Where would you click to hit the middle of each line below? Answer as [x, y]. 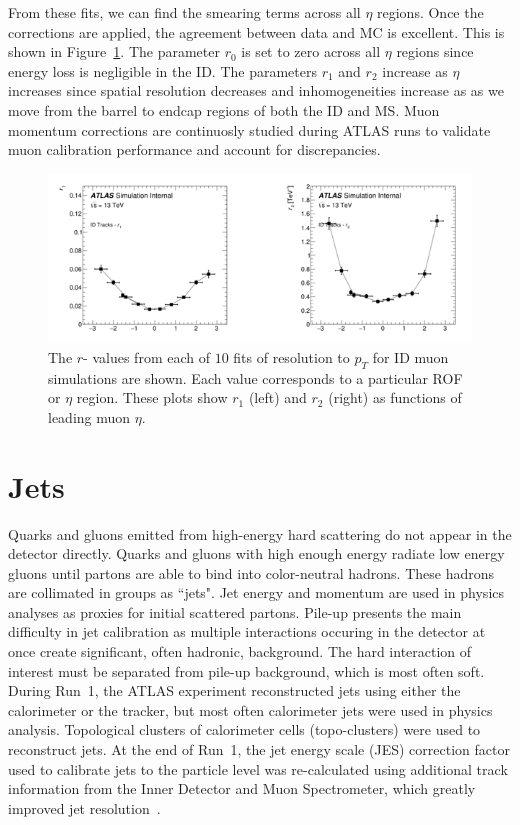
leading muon [89, 416]
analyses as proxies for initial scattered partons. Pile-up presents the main [235, 611]
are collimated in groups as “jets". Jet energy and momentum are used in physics [256, 592]
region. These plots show [152, 397]
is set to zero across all [311, 51]
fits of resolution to [291, 356]
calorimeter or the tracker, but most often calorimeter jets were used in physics [250, 709]
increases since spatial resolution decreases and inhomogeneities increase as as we [256, 90]
